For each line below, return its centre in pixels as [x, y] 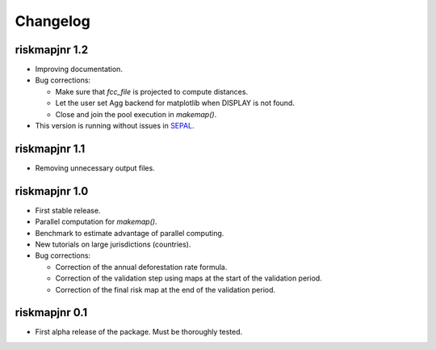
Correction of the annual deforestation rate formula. [141, 267]
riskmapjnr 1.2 [52, 50]
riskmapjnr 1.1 [50, 148]
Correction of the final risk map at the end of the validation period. [166, 289]
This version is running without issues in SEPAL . [115, 126]
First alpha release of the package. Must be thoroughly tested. [139, 332]
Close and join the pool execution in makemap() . [136, 114]
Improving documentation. [79, 70]
